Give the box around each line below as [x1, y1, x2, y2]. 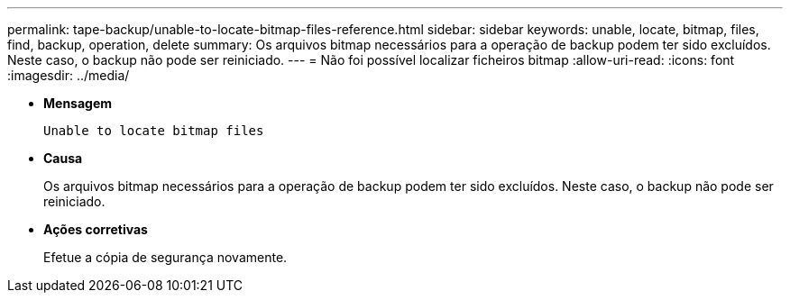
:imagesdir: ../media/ [7, 68, 130, 83]
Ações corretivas [43, 222, 148, 237]
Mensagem [43, 95, 113, 111]
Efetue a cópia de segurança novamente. [43, 250, 288, 265]
